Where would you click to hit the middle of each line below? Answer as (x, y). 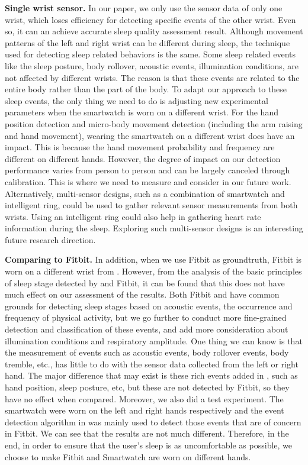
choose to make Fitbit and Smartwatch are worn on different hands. (128, 456)
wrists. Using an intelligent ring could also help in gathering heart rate (133, 216)
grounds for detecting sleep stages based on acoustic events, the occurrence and (149, 306)
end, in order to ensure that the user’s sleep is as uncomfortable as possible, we (149, 445)
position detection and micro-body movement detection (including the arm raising (154, 123)
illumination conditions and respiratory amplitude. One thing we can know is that (154, 340)
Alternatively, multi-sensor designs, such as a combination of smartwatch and (145, 193)
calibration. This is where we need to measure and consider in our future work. (148, 181)
